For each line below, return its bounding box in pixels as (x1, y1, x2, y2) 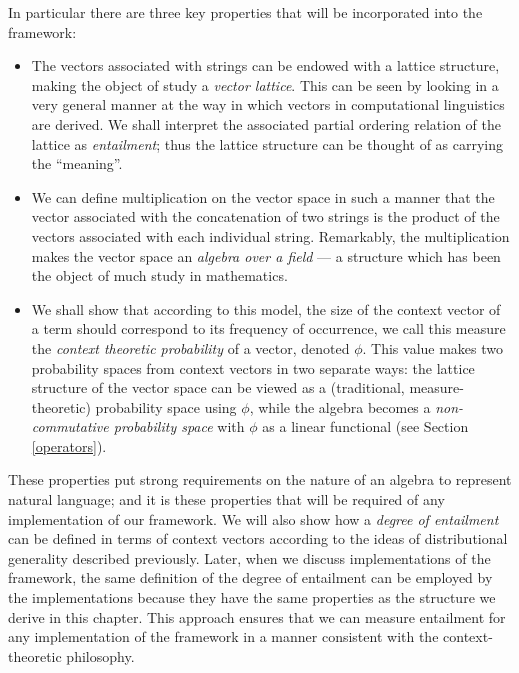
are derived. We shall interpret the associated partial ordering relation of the (31, 113, 501, 134)
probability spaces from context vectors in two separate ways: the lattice (31, 357, 475, 378)
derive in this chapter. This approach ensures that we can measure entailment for (8, 606, 506, 627)
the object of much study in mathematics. (31, 265, 288, 286)
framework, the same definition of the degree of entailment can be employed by (8, 567, 493, 588)
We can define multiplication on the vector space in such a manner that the (31, 186, 495, 207)
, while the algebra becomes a (249, 396, 431, 417)
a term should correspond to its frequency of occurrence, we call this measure (31, 318, 506, 339)
